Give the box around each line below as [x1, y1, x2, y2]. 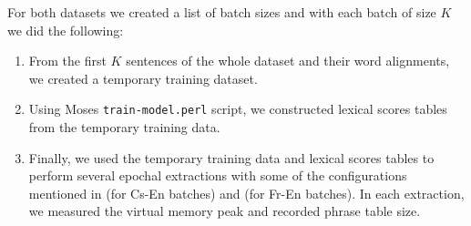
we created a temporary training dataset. [28, 68, 258, 87]
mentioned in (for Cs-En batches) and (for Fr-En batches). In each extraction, [28, 183, 465, 202]
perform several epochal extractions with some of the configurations [28, 166, 407, 185]
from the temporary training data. [28, 118, 220, 137]
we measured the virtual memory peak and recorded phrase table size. [28, 201, 421, 221]
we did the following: [7, 20, 124, 39]
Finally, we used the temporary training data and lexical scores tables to [28, 148, 435, 167]
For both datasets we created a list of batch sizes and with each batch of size [7, 3, 436, 21]
